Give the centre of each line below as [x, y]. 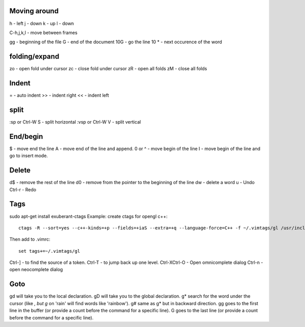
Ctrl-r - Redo [23, 189]
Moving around [34, 11]
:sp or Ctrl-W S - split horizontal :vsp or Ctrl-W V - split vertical [75, 122]
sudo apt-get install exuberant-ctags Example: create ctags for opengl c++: [88, 216]
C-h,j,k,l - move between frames [43, 33]
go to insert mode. [29, 156]
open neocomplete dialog [36, 270]
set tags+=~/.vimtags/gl [49, 251]
